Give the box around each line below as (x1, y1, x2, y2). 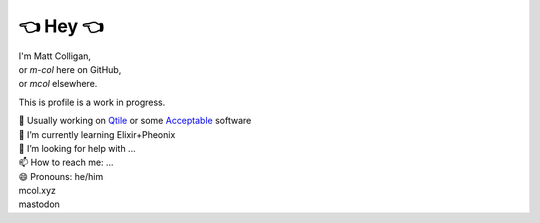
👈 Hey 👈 (18, 15, 104, 37)
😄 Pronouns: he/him (18, 170, 104, 182)
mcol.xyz (18, 185, 57, 197)
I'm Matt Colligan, (18, 50, 92, 62)
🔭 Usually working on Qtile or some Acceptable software (18, 115, 252, 127)
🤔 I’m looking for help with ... (18, 142, 136, 154)
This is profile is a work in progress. (18, 96, 166, 108)
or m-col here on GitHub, (18, 63, 122, 75)
